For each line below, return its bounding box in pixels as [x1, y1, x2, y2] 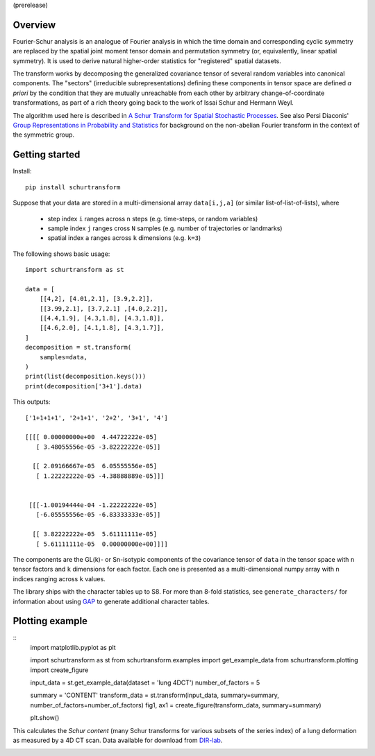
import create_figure [30, 666, 89, 674]
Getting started [12, 149, 81, 161]
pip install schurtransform [25, 183, 121, 191]
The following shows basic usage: [12, 250, 110, 258]
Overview [12, 19, 56, 31]
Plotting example [12, 615, 88, 627]
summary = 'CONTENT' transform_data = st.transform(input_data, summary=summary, [30, 691, 279, 700]
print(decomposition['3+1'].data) [25, 382, 142, 390]
